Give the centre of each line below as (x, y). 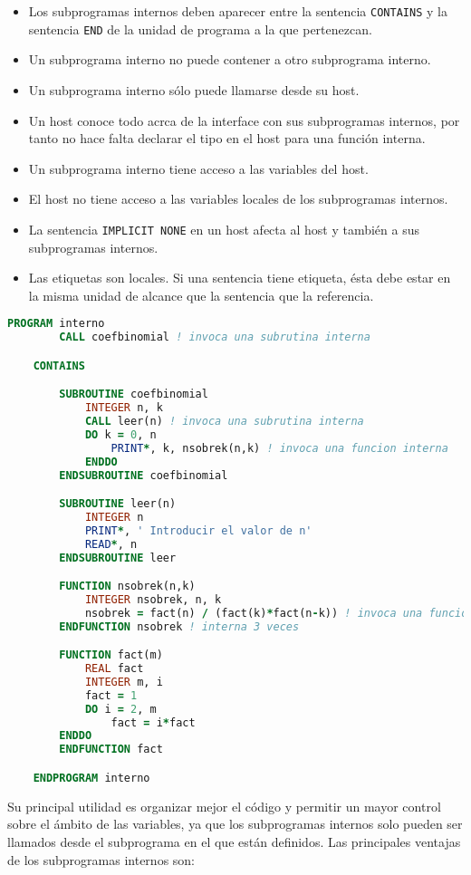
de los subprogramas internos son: (101, 859)
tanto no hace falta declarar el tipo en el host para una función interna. (227, 138)
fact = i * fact (153, 722)
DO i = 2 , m (120, 709)
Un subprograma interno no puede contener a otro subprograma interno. (230, 59)
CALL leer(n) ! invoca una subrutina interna (224, 421)
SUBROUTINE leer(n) (118, 504)
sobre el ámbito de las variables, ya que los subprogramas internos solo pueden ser (235, 824)
